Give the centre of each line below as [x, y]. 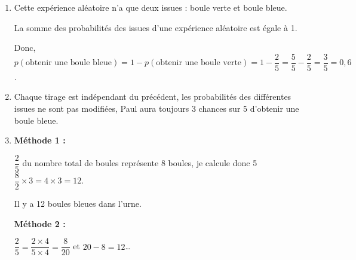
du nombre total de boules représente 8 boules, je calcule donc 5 [140, 163]
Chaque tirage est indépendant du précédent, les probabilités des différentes [153, 97]
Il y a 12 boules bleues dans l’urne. [78, 203]
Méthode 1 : [40, 140]
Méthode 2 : [40, 223]
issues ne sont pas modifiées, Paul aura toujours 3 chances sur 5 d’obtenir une [156, 108]
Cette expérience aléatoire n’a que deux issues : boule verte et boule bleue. [151, 7]
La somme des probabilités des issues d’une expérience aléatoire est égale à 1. [156, 27]
